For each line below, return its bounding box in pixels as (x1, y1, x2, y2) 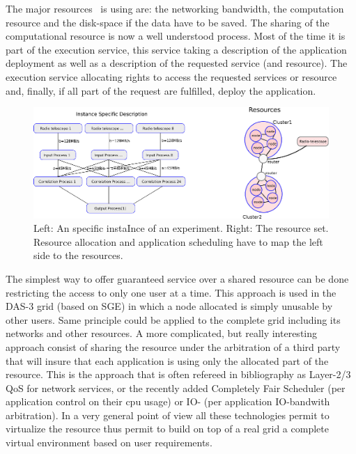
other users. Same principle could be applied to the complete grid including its (6, 312, 341, 327)
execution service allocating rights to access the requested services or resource (6, 69, 337, 84)
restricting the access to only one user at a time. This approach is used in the (6, 285, 336, 299)
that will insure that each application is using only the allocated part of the (6, 353, 329, 368)
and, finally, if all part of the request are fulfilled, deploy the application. (6, 83, 316, 97)
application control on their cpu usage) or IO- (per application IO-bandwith (6, 394, 330, 409)
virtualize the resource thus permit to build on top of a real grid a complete (6, 421, 329, 436)
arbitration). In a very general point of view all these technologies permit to (6, 407, 330, 422)
